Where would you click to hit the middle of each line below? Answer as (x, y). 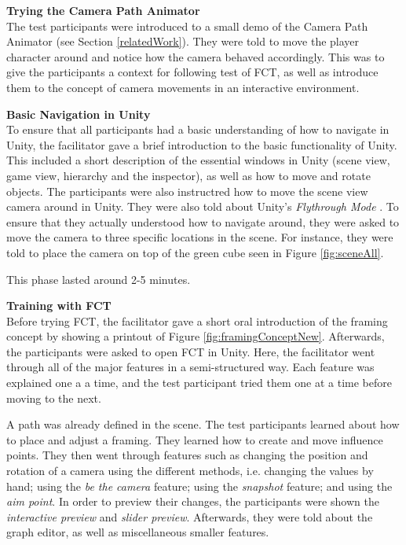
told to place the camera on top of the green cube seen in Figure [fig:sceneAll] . (195, 252)
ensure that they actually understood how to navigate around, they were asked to (203, 221)
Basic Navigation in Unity (79, 114)
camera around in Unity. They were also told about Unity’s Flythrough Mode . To (203, 206)
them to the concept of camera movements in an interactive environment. (183, 87)
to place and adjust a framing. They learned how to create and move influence (195, 439)
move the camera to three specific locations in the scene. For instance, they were (200, 237)
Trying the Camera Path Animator (103, 10)
